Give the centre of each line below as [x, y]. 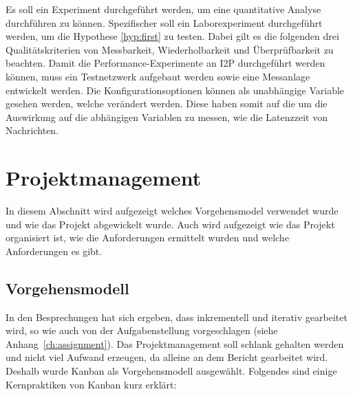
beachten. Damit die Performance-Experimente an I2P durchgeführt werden [165, 63]
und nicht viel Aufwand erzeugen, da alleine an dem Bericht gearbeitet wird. [167, 357]
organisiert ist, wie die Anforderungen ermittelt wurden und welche [147, 238]
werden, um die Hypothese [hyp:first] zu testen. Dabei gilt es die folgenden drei [172, 36]
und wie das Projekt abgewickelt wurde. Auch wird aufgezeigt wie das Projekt [170, 224]
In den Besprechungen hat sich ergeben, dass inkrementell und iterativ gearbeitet [176, 317]
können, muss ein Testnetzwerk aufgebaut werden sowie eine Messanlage [158, 76]
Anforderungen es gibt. [54, 251]
